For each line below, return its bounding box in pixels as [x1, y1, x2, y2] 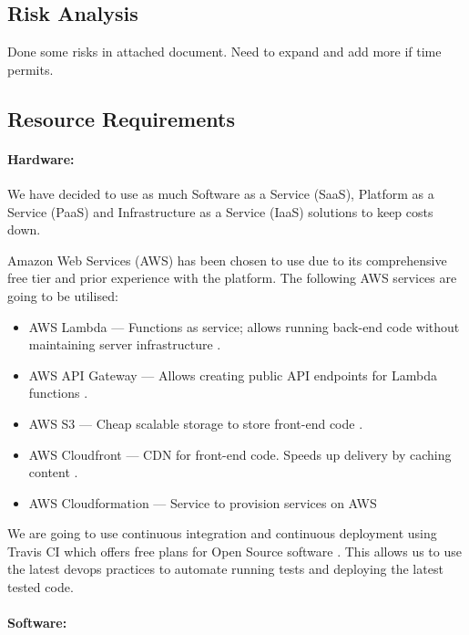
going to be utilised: [7, 286, 118, 305]
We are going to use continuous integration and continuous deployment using [7, 524, 437, 543]
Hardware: [7, 149, 75, 168]
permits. [7, 59, 54, 78]
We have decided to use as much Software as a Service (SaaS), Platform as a [7, 183, 434, 203]
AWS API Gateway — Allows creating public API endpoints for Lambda [28, 365, 437, 384]
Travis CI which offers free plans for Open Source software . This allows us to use [7, 541, 462, 560]
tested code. [7, 578, 74, 597]
